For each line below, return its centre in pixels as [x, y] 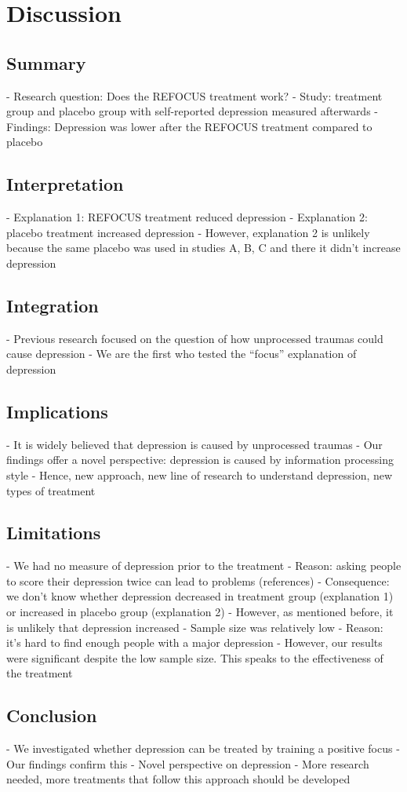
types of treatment [51, 490]
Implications [57, 411]
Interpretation [65, 184]
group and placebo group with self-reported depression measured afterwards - [192, 111]
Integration [53, 305]
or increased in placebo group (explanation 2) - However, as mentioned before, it [200, 612]
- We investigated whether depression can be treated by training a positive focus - [203, 748]
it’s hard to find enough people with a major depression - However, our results [194, 642]
